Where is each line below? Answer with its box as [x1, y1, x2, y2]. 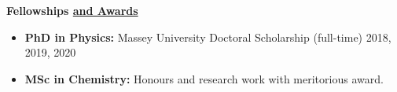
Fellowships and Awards [6, 2, 138, 18]
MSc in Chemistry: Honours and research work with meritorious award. [24, 70, 384, 86]
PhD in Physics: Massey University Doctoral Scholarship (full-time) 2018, [24, 28, 391, 45]
